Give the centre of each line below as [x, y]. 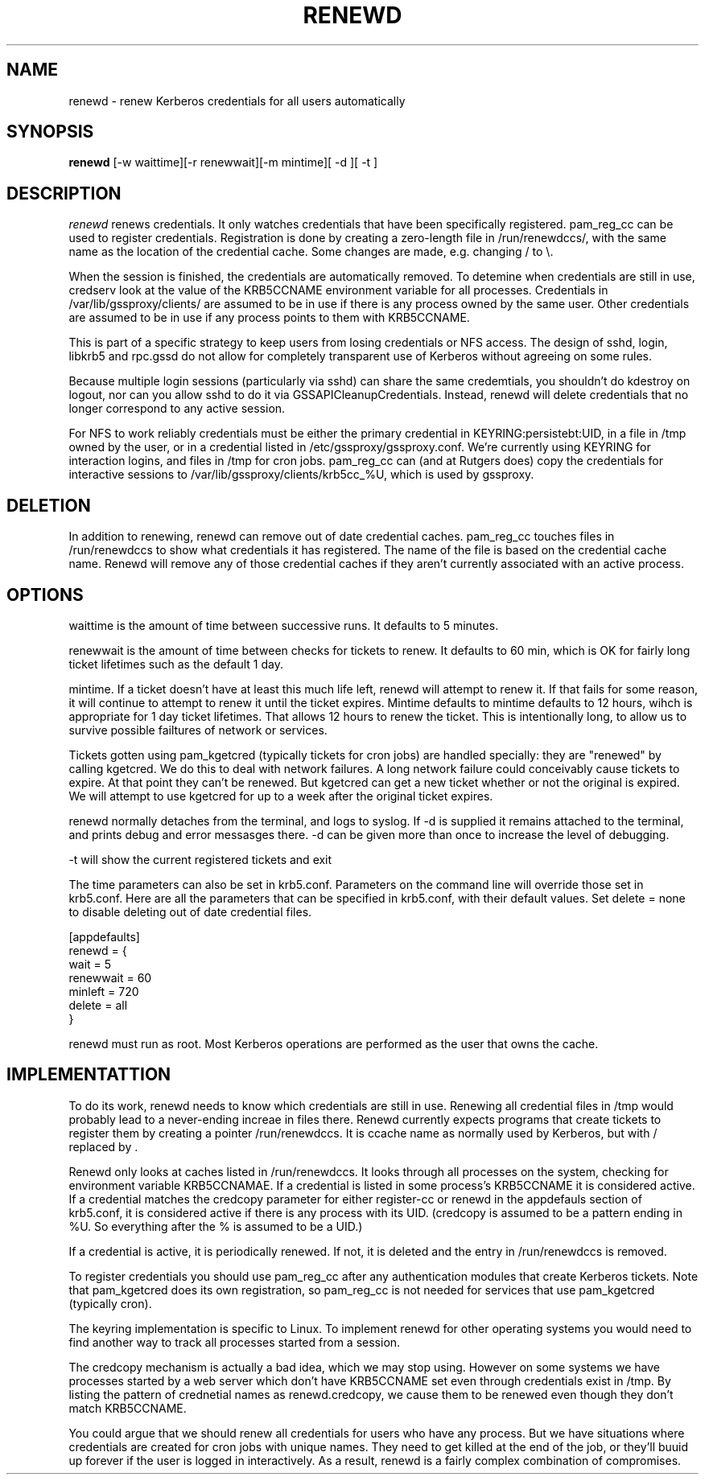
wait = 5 [90, 964]
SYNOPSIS [50, 132]
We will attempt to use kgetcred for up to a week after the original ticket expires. [281, 796]
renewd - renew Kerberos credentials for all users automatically [237, 101]
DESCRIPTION [64, 193]
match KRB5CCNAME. [128, 1408]
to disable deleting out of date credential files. [190, 911]
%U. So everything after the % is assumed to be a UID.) [216, 1226]
